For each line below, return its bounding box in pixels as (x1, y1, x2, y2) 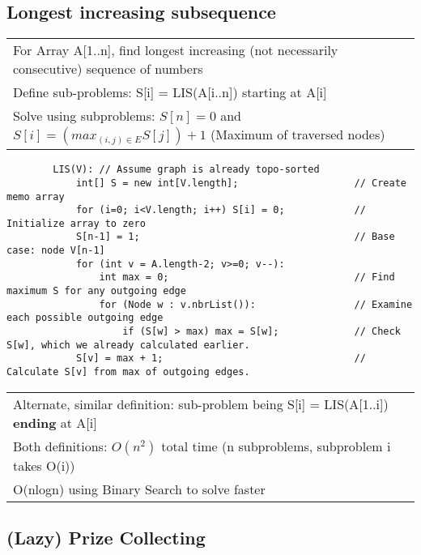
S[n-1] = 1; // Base (75, 231, 395, 243)
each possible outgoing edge (6, 312, 164, 324)
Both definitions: (13, 436, 108, 455)
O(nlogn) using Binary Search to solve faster (13, 479, 266, 498)
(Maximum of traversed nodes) (210, 125, 385, 144)
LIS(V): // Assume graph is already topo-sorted (53, 164, 320, 176)
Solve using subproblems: (13, 106, 155, 126)
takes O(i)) (13, 455, 75, 475)
